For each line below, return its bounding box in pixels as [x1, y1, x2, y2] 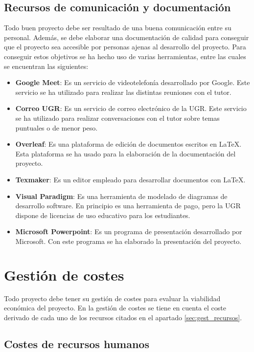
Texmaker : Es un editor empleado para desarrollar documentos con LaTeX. [15, 174, 246, 184]
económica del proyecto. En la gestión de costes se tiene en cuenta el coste [4, 303, 226, 313]
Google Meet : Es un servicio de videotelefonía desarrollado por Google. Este [15, 77, 250, 88]
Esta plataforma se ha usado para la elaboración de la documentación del [15, 148, 236, 158]
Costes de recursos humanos [4, 336, 149, 351]
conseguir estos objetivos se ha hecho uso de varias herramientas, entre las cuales [4, 51, 246, 61]
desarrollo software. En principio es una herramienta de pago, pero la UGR [15, 200, 241, 211]
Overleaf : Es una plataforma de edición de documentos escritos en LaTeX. [15, 139, 242, 149]
